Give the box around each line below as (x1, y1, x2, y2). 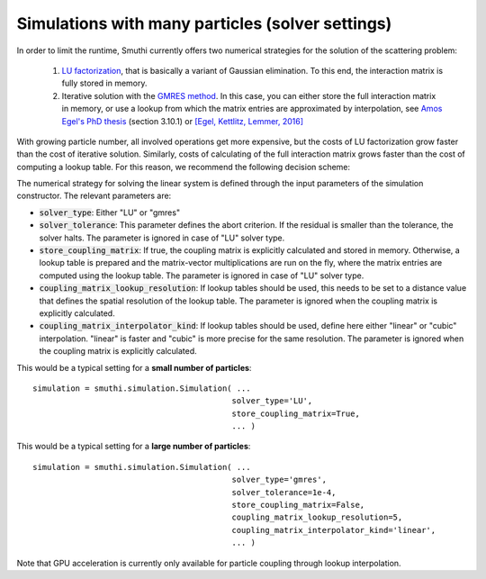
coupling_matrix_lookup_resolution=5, (231, 512, 403, 522)
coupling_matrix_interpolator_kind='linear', (231, 525, 436, 535)
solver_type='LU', (231, 396, 313, 406)
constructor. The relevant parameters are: (16, 190, 172, 202)
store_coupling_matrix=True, (231, 408, 360, 419)
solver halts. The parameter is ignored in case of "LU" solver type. (39, 232, 285, 243)
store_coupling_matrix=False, (231, 500, 365, 511)
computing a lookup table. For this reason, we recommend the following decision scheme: (16, 161, 351, 172)
